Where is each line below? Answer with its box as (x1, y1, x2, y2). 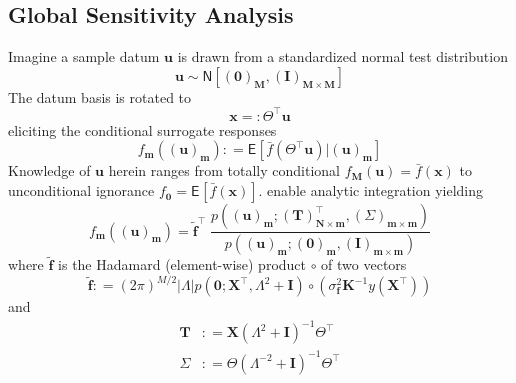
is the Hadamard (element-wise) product (58, 254, 307, 275)
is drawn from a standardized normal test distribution (177, 46, 508, 67)
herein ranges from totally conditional (108, 160, 340, 181)
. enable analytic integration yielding (258, 180, 484, 201)
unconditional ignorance (8, 180, 155, 201)
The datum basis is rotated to (8, 86, 192, 107)
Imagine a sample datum (8, 46, 160, 67)
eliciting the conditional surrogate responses (8, 119, 277, 140)
